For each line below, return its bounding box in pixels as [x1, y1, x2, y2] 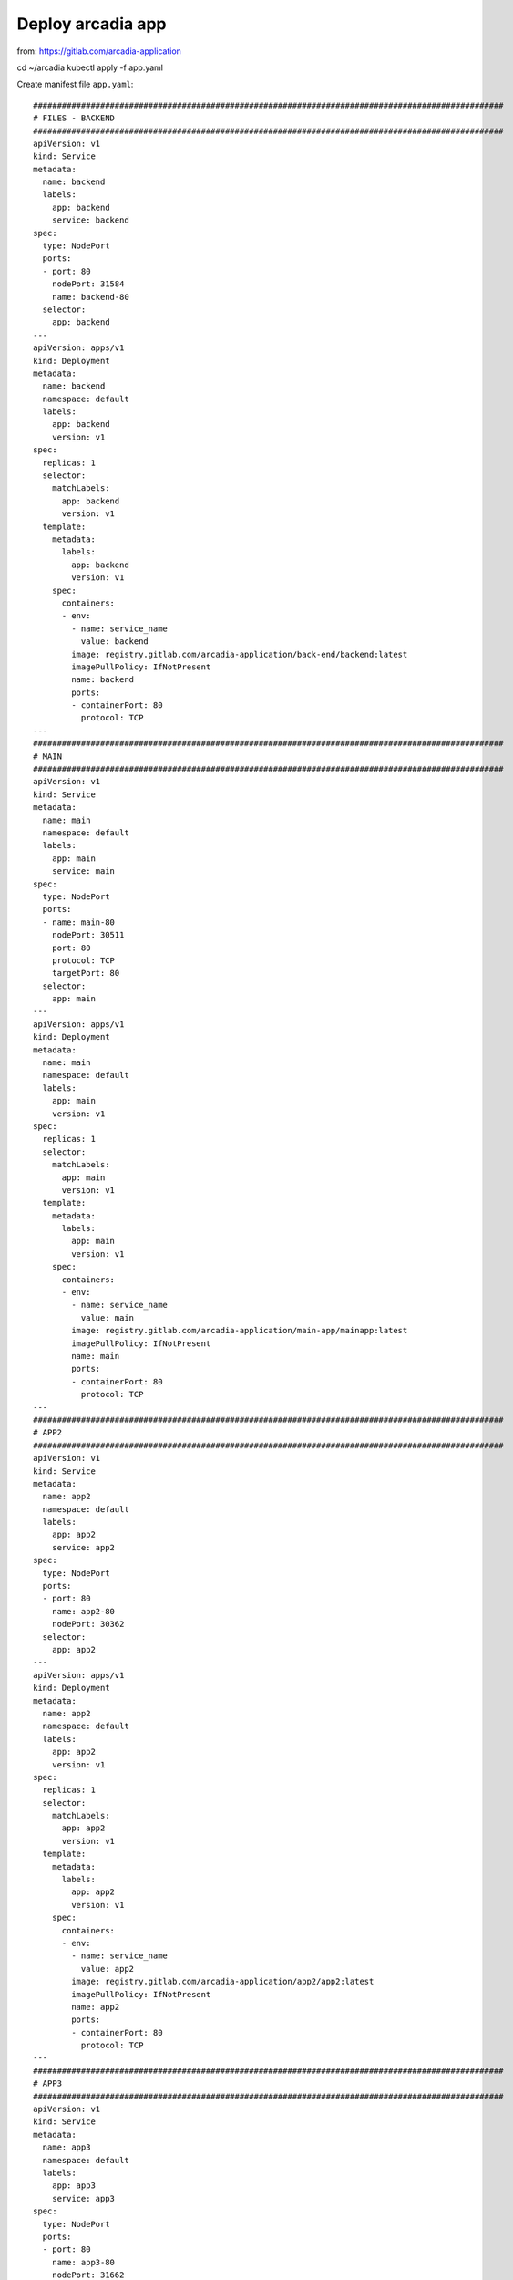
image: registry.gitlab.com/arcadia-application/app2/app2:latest [71, 1976, 374, 1987]
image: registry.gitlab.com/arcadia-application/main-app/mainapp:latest [71, 1325, 408, 1336]
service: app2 [51, 1542, 116, 1552]
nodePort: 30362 [51, 1619, 125, 1630]
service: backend [51, 215, 129, 225]
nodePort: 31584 [51, 279, 125, 289]
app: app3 [51, 2181, 96, 2191]
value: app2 [80, 1964, 135, 1974]
